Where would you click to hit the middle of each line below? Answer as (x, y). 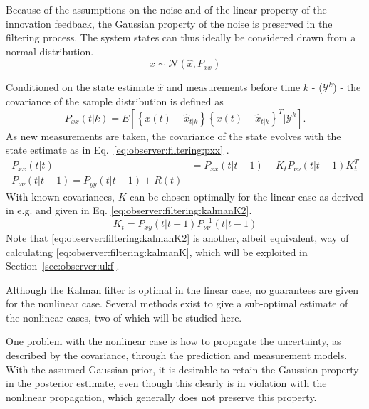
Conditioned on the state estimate (80, 87)
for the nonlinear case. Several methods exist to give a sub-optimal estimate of (177, 303)
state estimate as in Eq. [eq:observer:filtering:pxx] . (118, 150)
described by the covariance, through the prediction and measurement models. (177, 355)
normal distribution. (50, 51)
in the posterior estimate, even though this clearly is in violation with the (166, 383)
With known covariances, (60, 196)
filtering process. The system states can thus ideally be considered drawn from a (181, 37)
